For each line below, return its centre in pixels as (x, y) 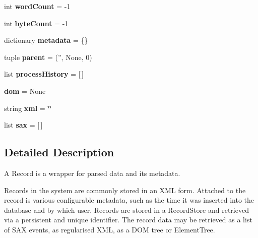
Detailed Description (59, 152)
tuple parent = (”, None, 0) (48, 57)
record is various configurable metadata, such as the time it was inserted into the (129, 200)
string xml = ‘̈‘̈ (28, 108)
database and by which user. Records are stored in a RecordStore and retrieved (126, 210)
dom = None (25, 91)
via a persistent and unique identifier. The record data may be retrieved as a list (128, 220)
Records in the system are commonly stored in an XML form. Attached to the (125, 190)
